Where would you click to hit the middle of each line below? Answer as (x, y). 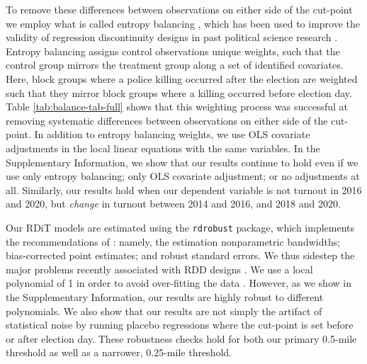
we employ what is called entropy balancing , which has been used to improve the (183, 23)
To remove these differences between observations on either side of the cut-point (179, 9)
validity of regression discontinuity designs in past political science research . (172, 37)
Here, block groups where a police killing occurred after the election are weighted (182, 78)
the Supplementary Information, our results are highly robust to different (165, 296)
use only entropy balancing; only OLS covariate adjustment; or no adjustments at (183, 176)
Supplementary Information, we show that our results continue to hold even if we (182, 162)
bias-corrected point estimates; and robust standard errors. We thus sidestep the (180, 255)
